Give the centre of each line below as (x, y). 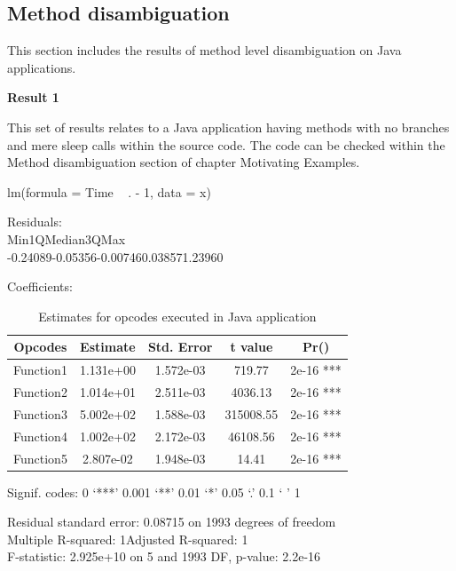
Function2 (40, 392)
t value (252, 347)
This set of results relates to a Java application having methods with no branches (228, 127)
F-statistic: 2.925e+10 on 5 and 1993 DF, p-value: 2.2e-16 (164, 556)
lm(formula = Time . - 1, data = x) (109, 191)
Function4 (40, 436)
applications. (42, 67)
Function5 (40, 458)
